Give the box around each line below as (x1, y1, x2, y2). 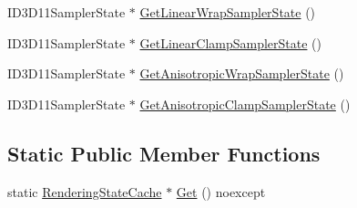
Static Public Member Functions (7, 139, 321, 167)
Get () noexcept (176, 182, 266, 201)
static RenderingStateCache (7, 182, 162, 201)
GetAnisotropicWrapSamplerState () (139, 64, 344, 83)
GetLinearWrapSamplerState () (139, 3, 316, 21)
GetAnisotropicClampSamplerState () (139, 94, 351, 113)
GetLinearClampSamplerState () (139, 33, 322, 52)
